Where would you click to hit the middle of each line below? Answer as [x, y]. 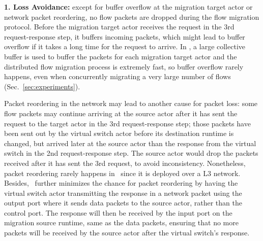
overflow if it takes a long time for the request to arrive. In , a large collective [125, 46]
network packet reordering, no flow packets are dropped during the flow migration [132, 16]
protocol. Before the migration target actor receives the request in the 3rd [119, 27]
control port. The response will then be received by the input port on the [118, 212]
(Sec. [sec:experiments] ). [42, 86]
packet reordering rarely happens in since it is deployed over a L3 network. [122, 173]
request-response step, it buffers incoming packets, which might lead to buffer [125, 36]
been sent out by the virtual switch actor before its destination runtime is [119, 133]
